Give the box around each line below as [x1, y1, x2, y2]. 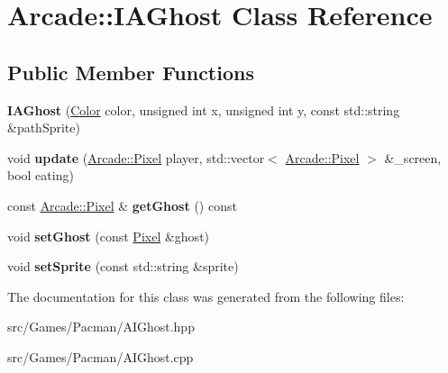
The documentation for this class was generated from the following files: [7, 287, 405, 305]
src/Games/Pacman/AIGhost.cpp [7, 347, 194, 366]
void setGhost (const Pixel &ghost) [7, 226, 210, 245]
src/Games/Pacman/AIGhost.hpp [7, 317, 195, 336]
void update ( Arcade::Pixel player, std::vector [7, 148, 265, 167]
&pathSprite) [7, 118, 80, 137]
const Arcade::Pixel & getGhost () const [7, 196, 237, 214]
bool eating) [7, 166, 74, 185]
